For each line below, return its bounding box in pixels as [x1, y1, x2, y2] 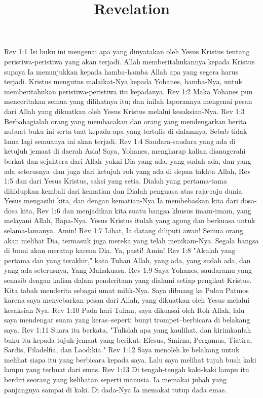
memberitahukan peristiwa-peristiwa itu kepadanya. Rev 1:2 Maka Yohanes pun [4, 86, 253, 96]
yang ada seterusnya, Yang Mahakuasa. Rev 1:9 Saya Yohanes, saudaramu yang [4, 265, 252, 275]
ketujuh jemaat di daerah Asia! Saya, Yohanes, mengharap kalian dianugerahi [4, 146, 246, 156]
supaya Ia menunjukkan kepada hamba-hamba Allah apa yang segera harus [4, 66, 238, 77]
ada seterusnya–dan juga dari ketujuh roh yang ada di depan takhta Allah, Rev [4, 165, 251, 176]
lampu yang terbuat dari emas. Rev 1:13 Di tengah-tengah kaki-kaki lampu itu [4, 364, 249, 375]
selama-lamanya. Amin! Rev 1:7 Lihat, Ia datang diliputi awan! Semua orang [4, 225, 243, 236]
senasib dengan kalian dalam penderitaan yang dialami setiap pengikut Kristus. [4, 275, 252, 285]
